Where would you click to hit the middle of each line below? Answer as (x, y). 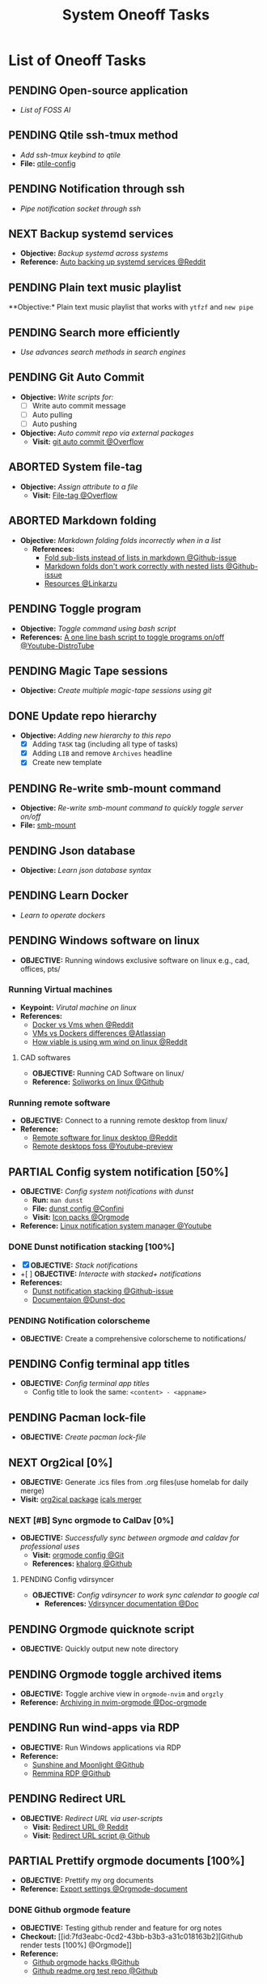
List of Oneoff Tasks (78, 60)
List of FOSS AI (45, 110)
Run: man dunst (57, 1199)
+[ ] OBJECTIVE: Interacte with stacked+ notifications (111, 1274)
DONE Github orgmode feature (70, 1910)
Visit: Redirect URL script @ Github (91, 1835)
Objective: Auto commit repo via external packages (107, 433)
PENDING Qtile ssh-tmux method (93, 135)
